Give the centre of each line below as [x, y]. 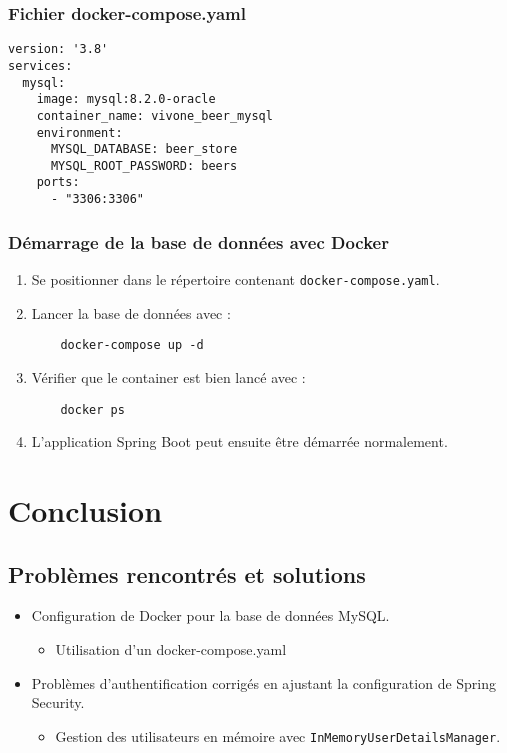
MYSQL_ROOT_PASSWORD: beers [144, 165]
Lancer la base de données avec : [131, 312]
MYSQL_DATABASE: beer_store [144, 149]
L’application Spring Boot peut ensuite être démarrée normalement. [239, 441]
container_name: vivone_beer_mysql [154, 115]
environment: [79, 132]
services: [40, 65]
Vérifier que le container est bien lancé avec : [168, 376]
